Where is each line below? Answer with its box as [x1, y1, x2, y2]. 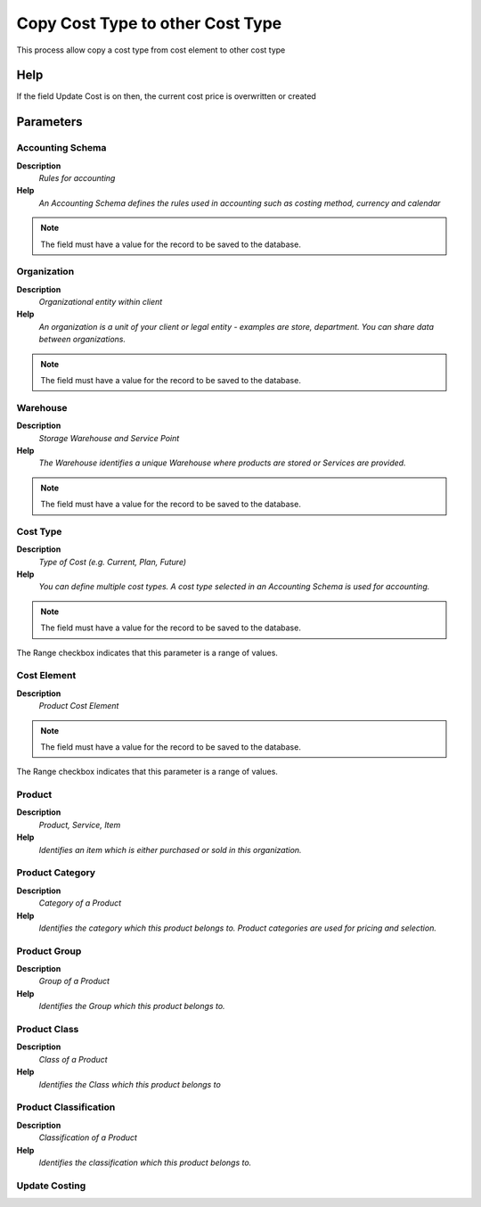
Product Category [16, 866, 96, 879]
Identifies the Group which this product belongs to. [38, 1001, 226, 1012]
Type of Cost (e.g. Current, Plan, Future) [38, 556, 187, 567]
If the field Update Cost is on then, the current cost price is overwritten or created [16, 91, 316, 102]
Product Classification [16, 1101, 116, 1113]
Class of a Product [38, 1054, 108, 1064]
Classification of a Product [38, 1132, 138, 1143]
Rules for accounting [38, 173, 116, 183]
